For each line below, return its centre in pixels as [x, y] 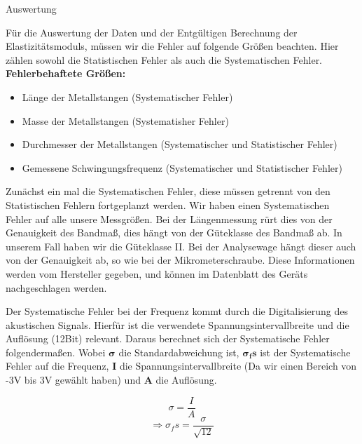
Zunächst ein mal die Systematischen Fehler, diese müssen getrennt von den [168, 191]
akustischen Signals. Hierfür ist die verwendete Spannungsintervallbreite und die [177, 324]
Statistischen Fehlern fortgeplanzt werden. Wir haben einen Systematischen [168, 204]
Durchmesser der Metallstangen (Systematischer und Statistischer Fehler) [180, 144]
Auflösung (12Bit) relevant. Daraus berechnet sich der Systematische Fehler [168, 338]
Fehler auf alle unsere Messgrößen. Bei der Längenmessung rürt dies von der [169, 218]
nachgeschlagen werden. [56, 287]
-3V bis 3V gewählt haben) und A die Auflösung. [111, 380]
